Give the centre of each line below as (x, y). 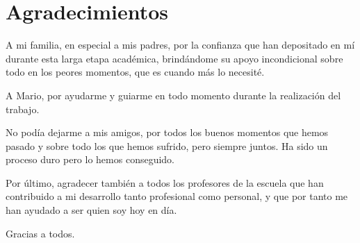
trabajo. (23, 109)
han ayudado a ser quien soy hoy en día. (91, 210)
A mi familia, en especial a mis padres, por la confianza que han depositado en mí (180, 45)
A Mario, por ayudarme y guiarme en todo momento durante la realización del (173, 95)
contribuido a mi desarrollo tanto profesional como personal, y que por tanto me (177, 196)
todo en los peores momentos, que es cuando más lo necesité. (135, 72)
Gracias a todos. (40, 233)
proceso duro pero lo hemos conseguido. (90, 159)
